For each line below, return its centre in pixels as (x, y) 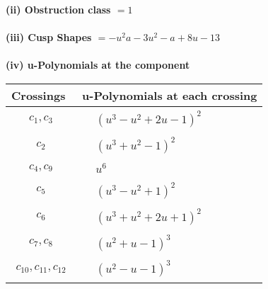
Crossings (39, 95)
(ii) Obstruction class (58, 9)
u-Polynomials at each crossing (170, 95)
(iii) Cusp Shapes (49, 37)
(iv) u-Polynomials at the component (98, 65)
